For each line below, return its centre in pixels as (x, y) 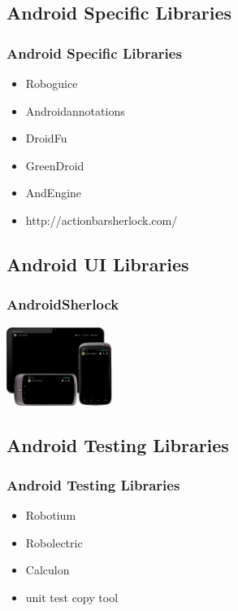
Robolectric (54, 542)
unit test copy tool (72, 597)
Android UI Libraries (98, 264)
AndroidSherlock (63, 304)
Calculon (48, 570)
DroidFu (46, 138)
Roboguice (52, 83)
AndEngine (54, 193)
